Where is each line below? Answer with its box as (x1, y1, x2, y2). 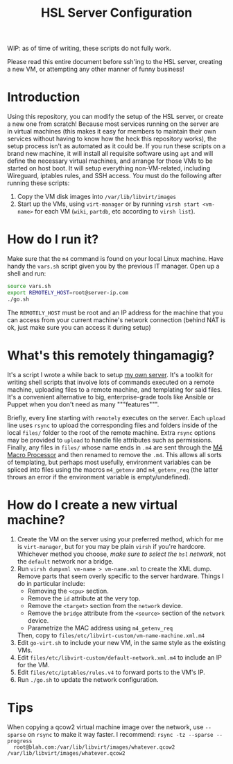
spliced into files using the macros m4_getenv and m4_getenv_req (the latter (7, 465, 218, 474)
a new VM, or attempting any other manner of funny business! (7, 65, 185, 74)
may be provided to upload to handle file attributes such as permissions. (7, 436, 213, 444)
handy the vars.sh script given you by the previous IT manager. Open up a (7, 262, 220, 271)
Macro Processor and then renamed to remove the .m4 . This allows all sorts (7, 450, 222, 459)
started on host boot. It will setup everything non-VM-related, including (7, 164, 210, 173)
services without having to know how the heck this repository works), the (7, 134, 217, 143)
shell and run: (7, 269, 46, 278)
